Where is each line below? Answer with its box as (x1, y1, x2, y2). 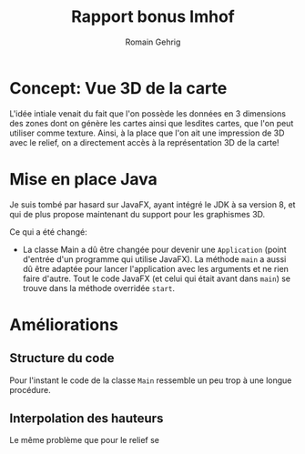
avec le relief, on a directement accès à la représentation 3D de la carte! (9, 136, 280, 147)
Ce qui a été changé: (9, 226, 88, 237)
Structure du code (9, 350, 115, 366)
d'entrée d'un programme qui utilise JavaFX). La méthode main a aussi (22, 253, 287, 265)
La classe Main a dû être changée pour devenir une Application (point (22, 244, 287, 255)
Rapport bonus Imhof (71, 6, 235, 27)
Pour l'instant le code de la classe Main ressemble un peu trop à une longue (9, 375, 292, 386)
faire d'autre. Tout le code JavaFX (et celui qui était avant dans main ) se (22, 273, 291, 284)
